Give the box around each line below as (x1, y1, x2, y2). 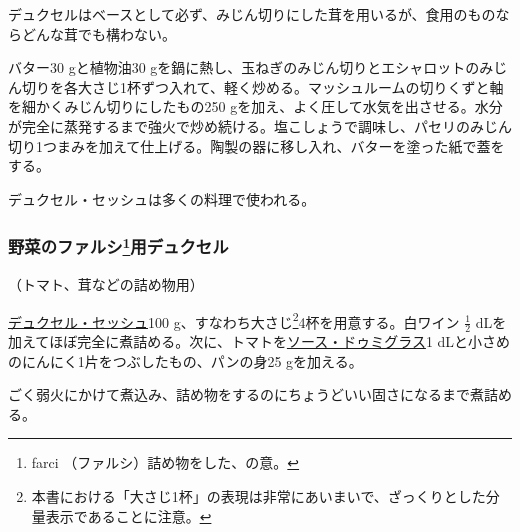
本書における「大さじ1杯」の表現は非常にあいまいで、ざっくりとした (31, 486, 486, 507)
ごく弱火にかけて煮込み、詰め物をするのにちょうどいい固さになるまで (8, 384, 470, 405)
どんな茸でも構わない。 (21, 23, 176, 44)
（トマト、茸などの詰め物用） (8, 274, 204, 295)
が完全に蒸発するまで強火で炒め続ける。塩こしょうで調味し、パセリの (8, 115, 470, 136)
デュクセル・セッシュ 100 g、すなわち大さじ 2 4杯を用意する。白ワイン (8, 308, 460, 332)
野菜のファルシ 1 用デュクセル (8, 232, 229, 259)
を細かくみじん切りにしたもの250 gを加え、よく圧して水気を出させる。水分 (8, 96, 503, 117)
